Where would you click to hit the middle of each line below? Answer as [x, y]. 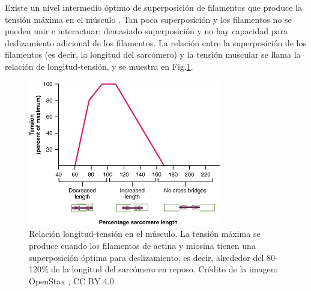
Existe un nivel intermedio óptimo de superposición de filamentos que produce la [153, 7]
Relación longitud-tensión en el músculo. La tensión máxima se [145, 234]
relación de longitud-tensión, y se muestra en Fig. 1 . [99, 66]
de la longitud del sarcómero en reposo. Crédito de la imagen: [165, 269]
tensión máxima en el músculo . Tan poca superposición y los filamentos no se [148, 19]
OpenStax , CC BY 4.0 [71, 280]
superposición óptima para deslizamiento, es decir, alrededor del [146, 257]
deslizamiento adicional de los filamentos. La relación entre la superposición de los [156, 42]
